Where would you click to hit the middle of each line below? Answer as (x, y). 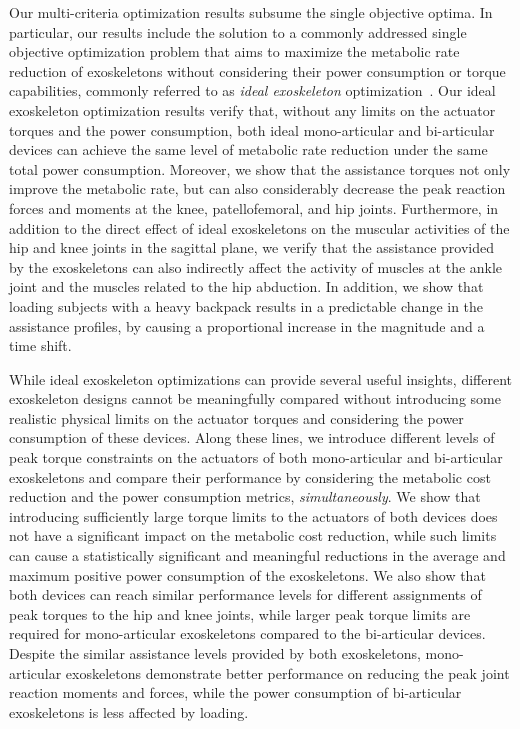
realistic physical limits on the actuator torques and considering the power (236, 417)
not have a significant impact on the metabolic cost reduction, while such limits (253, 535)
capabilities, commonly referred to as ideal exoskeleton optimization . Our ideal (252, 90)
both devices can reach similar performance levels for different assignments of (245, 594)
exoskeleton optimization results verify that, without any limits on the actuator (252, 109)
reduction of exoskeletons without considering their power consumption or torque (257, 70)
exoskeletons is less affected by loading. (129, 711)
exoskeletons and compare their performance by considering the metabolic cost (250, 476)
